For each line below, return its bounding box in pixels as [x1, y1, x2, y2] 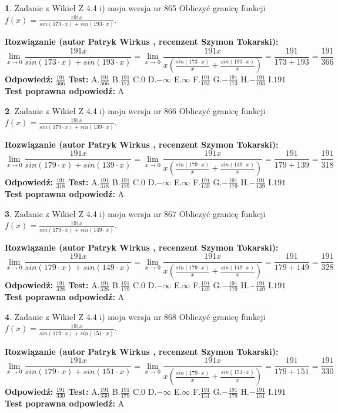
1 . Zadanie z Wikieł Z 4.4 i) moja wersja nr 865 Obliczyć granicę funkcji [5, 2, 266, 14]
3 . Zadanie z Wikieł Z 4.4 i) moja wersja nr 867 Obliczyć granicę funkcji [5, 207, 266, 219]
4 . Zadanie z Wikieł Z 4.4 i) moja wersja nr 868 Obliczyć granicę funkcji [5, 310, 266, 322]
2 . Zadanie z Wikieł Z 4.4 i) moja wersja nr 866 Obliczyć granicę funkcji [5, 104, 266, 116]
